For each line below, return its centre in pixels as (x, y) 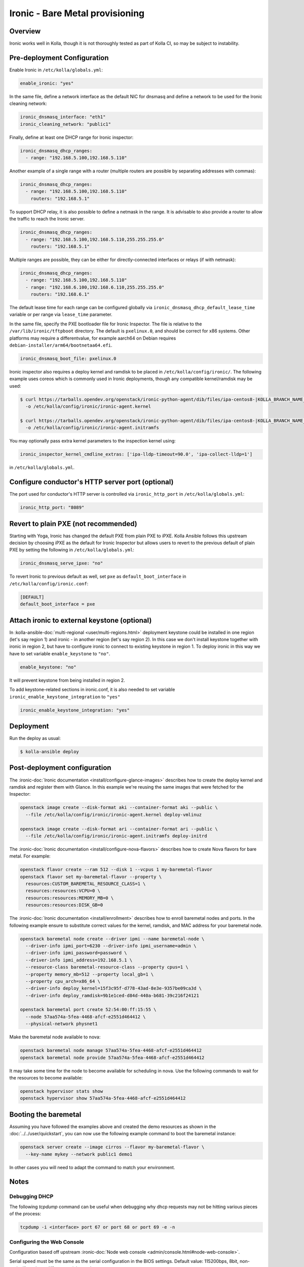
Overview (25, 31)
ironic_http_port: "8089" (52, 508)
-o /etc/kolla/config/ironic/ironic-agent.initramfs (92, 428)
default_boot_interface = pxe (58, 604)
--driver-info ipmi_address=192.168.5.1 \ (79, 960)
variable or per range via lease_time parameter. (61, 315)
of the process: (25, 1214)
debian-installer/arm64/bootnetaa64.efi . (61, 345)
